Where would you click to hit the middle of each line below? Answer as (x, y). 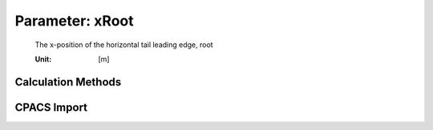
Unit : (43, 59)
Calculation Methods (68, 82)
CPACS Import (51, 107)
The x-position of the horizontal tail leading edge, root (124, 45)
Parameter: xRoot (74, 21)
